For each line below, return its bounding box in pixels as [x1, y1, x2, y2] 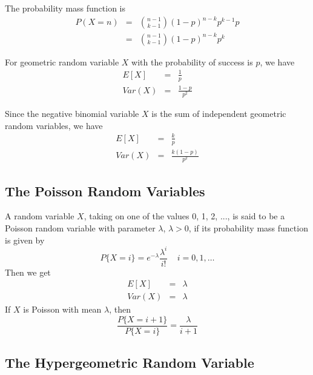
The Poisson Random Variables [5, 181, 205, 200]
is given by [5, 233, 45, 246]
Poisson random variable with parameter [5, 221, 156, 234]
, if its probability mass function [188, 221, 308, 234]
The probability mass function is [5, 2, 126, 14]
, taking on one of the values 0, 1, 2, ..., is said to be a [84, 210, 285, 222]
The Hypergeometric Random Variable [5, 353, 254, 372]
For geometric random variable [5, 55, 119, 68]
